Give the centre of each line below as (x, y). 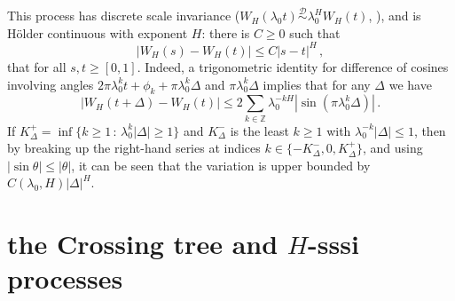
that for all (37, 66)
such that (315, 32)
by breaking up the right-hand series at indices (134, 148)
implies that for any (317, 84)
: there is (226, 32)
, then (430, 130)
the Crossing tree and (143, 244)
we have (410, 84)
